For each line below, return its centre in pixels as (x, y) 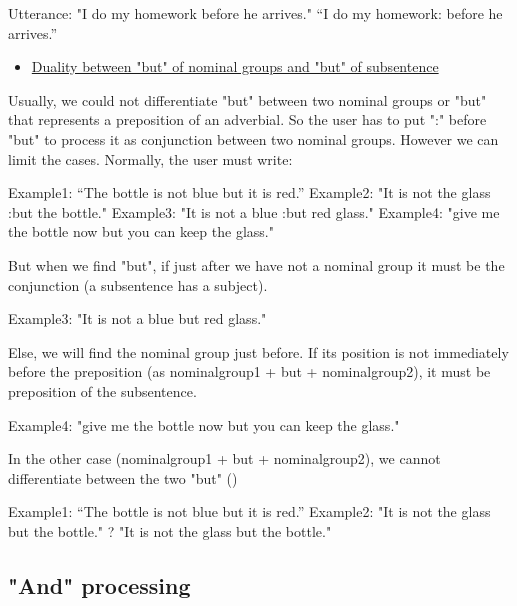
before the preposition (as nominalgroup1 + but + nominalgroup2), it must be (249, 371)
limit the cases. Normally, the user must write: (150, 158)
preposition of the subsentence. (102, 390)
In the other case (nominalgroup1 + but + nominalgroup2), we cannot (224, 458)
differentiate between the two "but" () (123, 477)
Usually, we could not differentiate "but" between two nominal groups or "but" (247, 99)
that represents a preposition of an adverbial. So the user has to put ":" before (247, 119)
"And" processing (99, 584)
